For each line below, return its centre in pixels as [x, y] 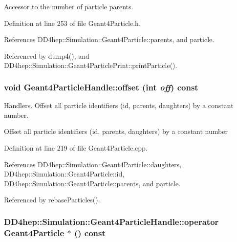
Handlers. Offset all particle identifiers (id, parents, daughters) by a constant [119, 105]
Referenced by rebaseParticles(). [52, 200]
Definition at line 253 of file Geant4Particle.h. [72, 23]
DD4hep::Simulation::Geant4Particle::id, [64, 174]
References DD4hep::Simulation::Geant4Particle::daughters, [93, 164]
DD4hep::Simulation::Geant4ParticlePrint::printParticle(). [91, 65]
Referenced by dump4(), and [47, 55]
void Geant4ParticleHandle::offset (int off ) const [101, 87]
